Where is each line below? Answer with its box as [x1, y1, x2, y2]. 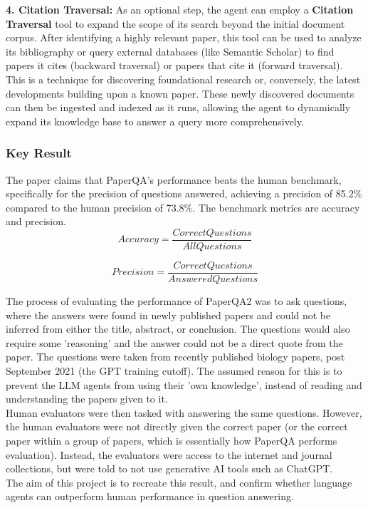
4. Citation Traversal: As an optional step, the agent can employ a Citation [6, 2, 354, 16]
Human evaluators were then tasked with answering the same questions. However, [6, 405, 362, 420]
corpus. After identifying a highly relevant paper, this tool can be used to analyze [6, 30, 362, 45]
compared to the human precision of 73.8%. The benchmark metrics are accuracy [6, 199, 360, 214]
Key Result [6, 144, 72, 162]
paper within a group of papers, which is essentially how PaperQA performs [6, 433, 337, 447]
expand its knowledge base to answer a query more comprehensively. [6, 113, 304, 128]
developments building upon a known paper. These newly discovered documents [6, 85, 354, 100]
